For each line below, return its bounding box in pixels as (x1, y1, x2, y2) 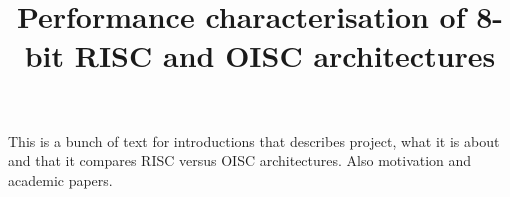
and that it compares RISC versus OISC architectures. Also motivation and (8, 150, 472, 171)
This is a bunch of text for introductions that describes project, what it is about (8, 130, 500, 151)
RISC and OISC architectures (74, 35, 496, 76)
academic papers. (8, 169, 113, 190)
